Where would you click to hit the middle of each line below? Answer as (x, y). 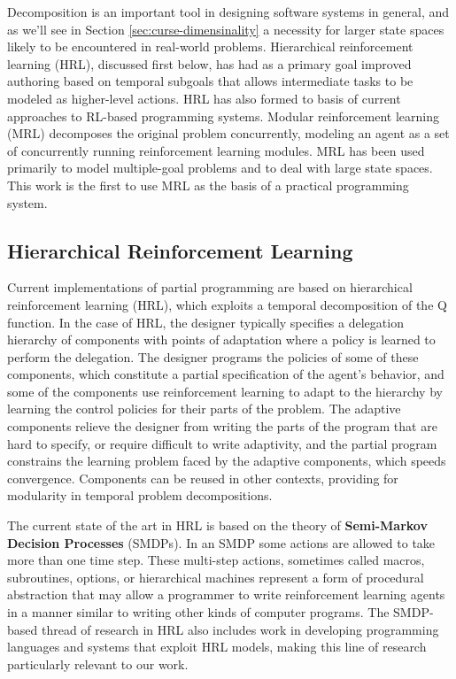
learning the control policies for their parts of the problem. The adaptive (204, 409)
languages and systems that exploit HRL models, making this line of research (217, 647)
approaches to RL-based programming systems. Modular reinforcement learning (223, 116)
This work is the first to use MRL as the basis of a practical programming (208, 185)
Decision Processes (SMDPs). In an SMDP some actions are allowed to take (221, 542)
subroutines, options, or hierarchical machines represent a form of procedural (216, 577)
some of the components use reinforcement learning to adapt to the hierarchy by (225, 391)
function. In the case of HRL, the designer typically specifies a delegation (205, 322)
